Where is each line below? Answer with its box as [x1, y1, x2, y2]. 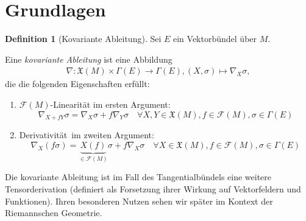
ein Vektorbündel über [173, 32, 257, 45]
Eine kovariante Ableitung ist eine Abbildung [5, 52, 173, 65]
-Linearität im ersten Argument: [50, 97, 171, 110]
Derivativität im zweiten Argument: [19, 128, 154, 141]
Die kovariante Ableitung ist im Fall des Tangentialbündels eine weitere [5, 170, 272, 183]
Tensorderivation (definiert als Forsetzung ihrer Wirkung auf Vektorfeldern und [5, 182, 301, 195]
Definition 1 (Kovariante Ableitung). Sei [5, 32, 162, 45]
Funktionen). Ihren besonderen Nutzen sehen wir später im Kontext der [5, 194, 273, 207]
